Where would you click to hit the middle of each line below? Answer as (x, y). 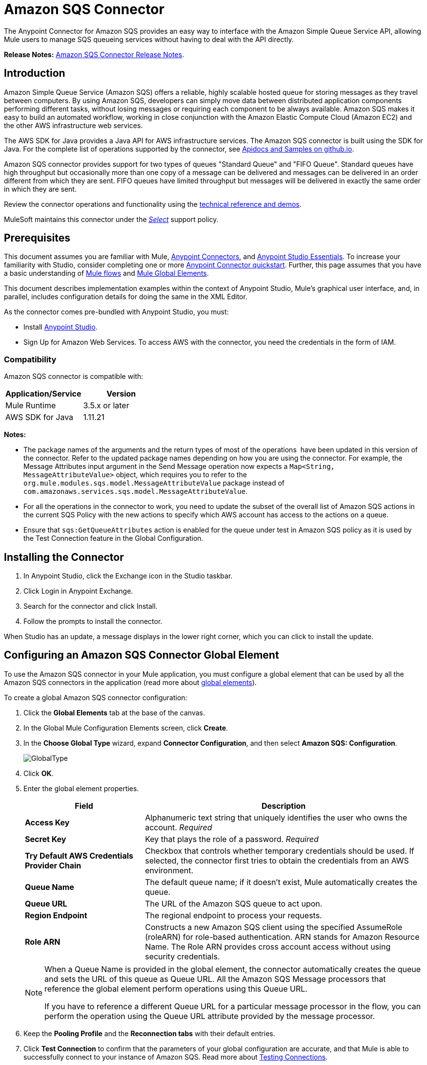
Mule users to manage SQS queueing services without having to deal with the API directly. (149, 39)
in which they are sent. (40, 189)
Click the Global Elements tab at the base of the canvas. (114, 712)
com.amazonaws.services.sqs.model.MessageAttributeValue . (136, 491)
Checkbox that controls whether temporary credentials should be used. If (280, 851)
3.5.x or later (106, 406)
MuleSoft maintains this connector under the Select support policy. (111, 219)
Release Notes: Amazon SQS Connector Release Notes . (94, 54)
